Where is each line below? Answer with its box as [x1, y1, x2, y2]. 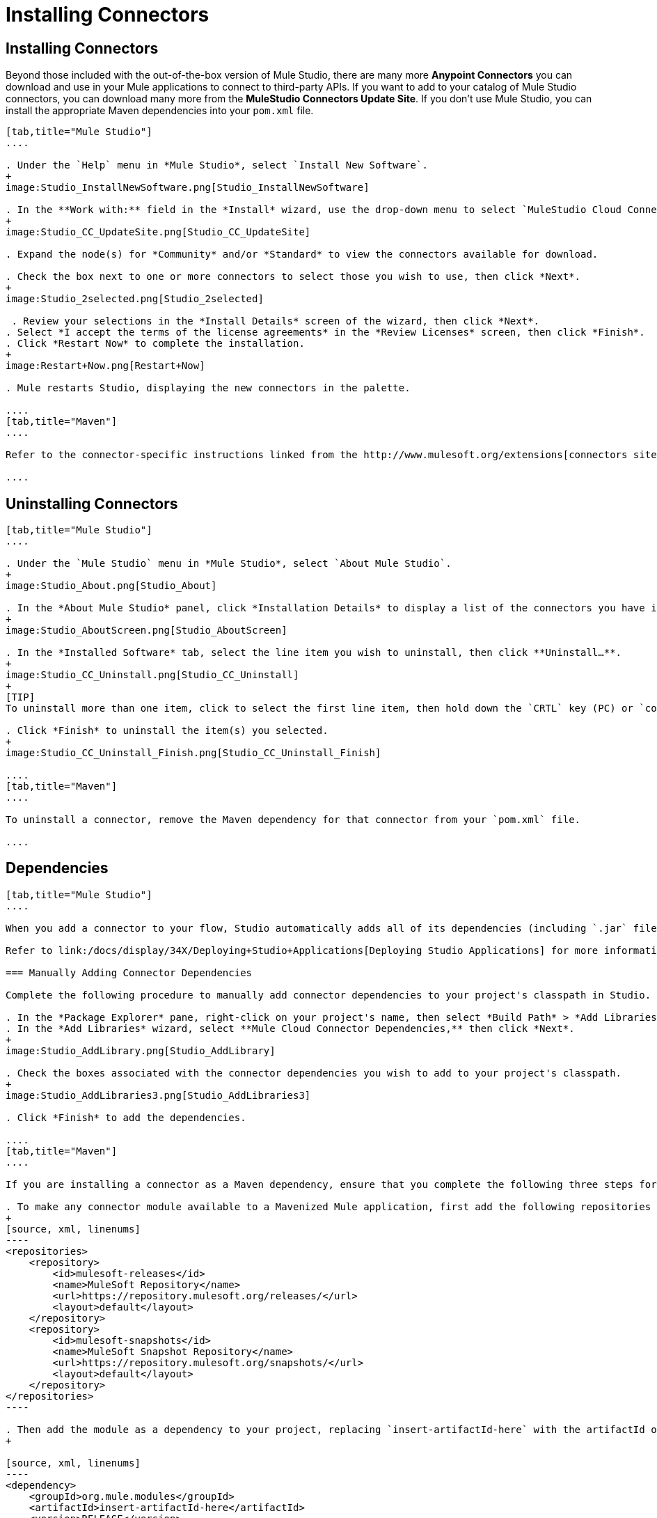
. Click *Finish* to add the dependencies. [6, 1111, 246, 1123]
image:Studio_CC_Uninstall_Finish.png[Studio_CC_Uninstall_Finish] [6, 747, 381, 759]
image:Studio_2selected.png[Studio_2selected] [6, 293, 264, 305]
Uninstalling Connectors [6, 494, 178, 512]
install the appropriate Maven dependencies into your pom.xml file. [6, 104, 314, 117]
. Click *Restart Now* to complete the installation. [6, 338, 305, 350]
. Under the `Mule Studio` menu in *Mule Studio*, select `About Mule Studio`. [6, 558, 452, 570]
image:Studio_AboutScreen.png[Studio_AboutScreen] [6, 625, 287, 636]
